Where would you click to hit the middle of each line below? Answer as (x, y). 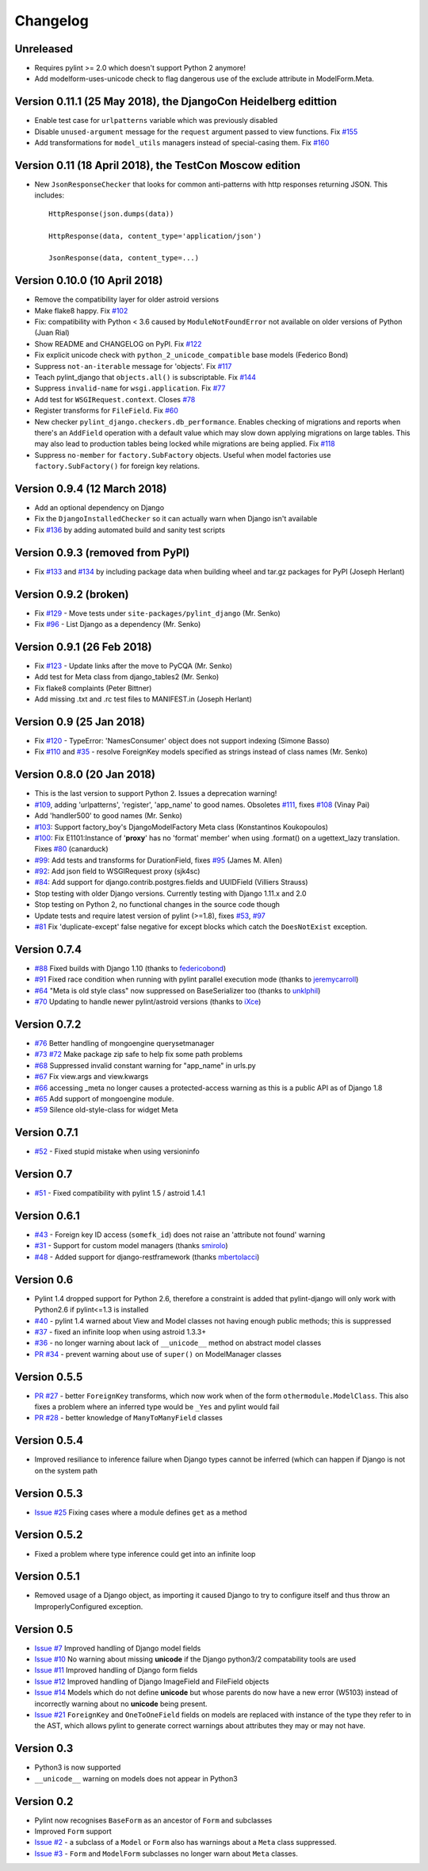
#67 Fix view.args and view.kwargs (92, 1077)
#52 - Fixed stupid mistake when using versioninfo (117, 1151)
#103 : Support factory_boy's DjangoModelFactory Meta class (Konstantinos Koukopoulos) (182, 827)
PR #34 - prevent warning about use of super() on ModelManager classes (158, 1354)
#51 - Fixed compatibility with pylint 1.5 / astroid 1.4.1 (120, 1193)
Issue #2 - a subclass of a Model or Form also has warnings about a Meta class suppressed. (185, 1842)
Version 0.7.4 (48, 949)
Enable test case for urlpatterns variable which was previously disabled (156, 121)
